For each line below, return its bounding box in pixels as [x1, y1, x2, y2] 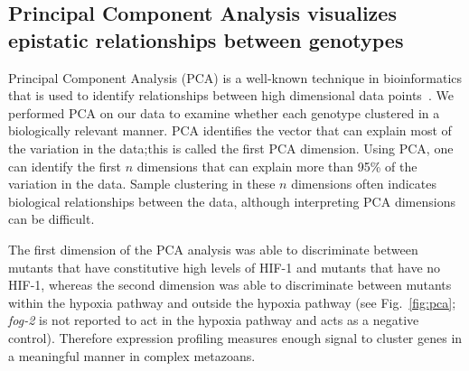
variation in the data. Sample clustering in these [8, 174, 276, 193]
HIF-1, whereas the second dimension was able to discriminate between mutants [8, 275, 452, 294]
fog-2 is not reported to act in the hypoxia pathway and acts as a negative [8, 311, 419, 329]
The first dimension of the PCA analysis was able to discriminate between [8, 239, 418, 258]
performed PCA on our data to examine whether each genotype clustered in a [8, 103, 440, 122]
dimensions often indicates [291, 174, 436, 193]
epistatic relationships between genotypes [8, 25, 404, 53]
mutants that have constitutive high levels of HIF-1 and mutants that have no [8, 257, 441, 276]
